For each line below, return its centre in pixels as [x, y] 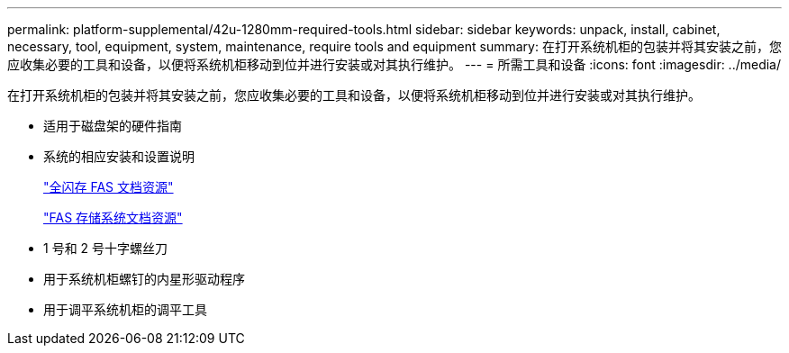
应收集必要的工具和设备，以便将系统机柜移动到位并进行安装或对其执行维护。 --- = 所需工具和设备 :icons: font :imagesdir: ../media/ [394, 64]
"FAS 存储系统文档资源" [113, 217]
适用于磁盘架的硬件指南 [113, 126]
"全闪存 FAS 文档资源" [109, 187]
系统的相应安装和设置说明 [119, 156]
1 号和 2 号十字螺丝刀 [106, 248]
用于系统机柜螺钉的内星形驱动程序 [144, 279]
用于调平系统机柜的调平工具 [125, 309]
